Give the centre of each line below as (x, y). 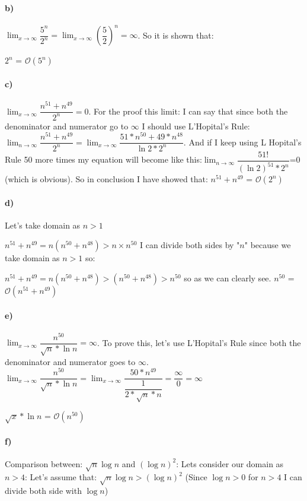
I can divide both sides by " (190, 245)
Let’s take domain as (43, 225)
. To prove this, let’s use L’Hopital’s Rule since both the (199, 342)
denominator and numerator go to (67, 126)
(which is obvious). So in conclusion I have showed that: (106, 179)
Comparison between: (44, 463)
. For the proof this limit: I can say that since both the (188, 111)
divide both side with (43, 491)
